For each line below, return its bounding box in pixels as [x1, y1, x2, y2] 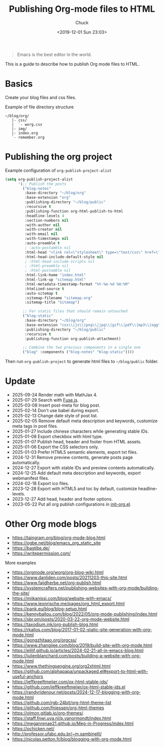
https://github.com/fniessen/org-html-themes [12, 705, 104, 711]
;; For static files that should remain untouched [22, 309, 128, 314]
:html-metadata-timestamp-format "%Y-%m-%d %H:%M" [24, 282, 130, 286]
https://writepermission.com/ [12, 550, 71, 556]
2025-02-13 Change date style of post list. [12, 413, 98, 419]
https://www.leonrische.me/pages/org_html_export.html [12, 601, 125, 607]
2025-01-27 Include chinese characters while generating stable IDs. [12, 428, 149, 435]
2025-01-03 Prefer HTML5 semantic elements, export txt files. [12, 449, 138, 455]
